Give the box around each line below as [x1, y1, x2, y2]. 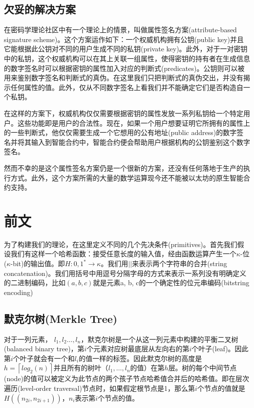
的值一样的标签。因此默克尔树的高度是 [79, 353, 202, 363]
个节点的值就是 [197, 383, 245, 393]
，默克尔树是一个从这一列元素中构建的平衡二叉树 [81, 334, 238, 344]
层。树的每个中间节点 [168, 363, 237, 373]
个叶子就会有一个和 [13, 353, 75, 363]
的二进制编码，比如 [4, 277, 65, 288]
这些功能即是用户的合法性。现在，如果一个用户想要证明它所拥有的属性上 [17, 117, 250, 128]
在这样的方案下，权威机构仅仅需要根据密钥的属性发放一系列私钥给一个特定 [4, 108, 243, 118]
